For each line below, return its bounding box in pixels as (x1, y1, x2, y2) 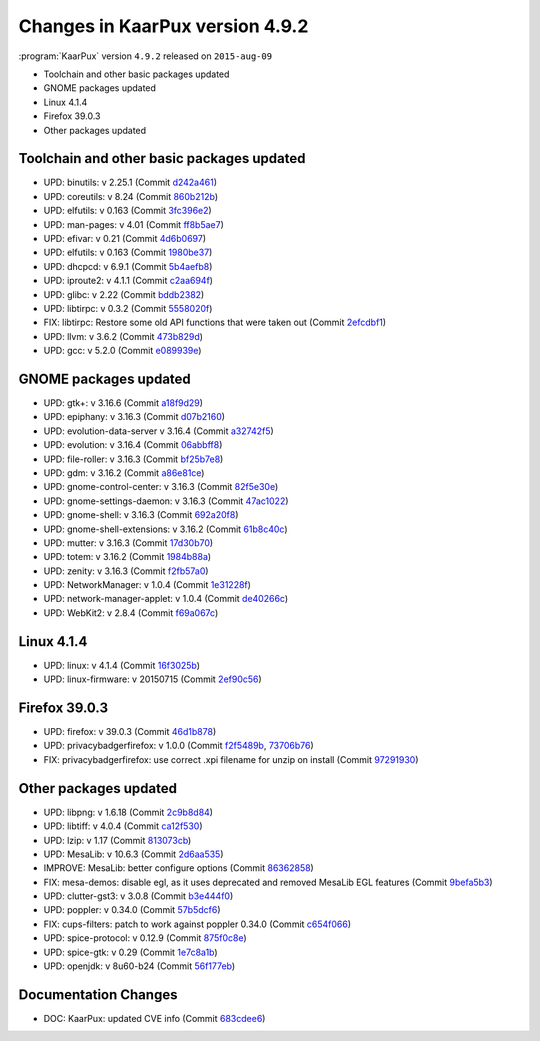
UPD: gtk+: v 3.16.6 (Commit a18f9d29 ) (43, 397, 204, 409)
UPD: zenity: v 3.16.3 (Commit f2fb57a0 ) (43, 565, 209, 577)
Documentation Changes (18, 986, 178, 1003)
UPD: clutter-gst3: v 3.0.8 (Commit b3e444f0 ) (43, 890, 234, 902)
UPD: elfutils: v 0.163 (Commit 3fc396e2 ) (43, 205, 212, 217)
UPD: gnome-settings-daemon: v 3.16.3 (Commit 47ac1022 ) (43, 495, 289, 507)
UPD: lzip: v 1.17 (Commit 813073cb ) (43, 834, 192, 846)
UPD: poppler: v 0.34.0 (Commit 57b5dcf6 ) (43, 904, 221, 916)
